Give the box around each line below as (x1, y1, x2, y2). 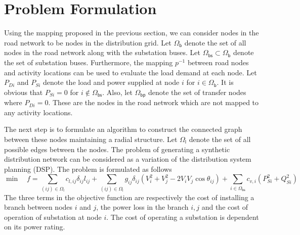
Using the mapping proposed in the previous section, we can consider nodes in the (4, 27, 259, 38)
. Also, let (102, 86, 133, 97)
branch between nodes (4, 202, 73, 212)
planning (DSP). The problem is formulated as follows (4, 163, 172, 174)
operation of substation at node (4, 211, 102, 222)
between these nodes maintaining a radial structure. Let (4, 133, 178, 144)
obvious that (4, 86, 43, 97)
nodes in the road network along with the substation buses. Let (4, 47, 200, 58)
